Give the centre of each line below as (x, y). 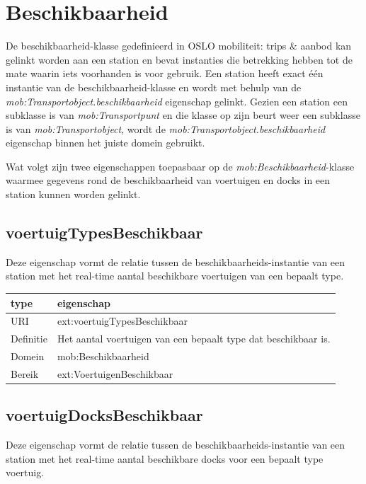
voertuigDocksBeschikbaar (104, 415)
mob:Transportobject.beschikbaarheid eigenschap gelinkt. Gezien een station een (177, 101)
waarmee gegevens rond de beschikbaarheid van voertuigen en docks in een (168, 180)
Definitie (29, 339)
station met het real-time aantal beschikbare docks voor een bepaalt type (165, 458)
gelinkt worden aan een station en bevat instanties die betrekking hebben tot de (179, 59)
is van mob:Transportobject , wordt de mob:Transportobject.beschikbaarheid (166, 128)
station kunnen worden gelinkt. (73, 194)
